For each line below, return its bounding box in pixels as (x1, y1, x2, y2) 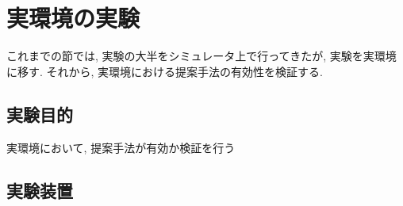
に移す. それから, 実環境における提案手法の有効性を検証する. (6, 63, 323, 79)
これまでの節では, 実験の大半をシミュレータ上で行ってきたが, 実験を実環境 (6, 48, 397, 64)
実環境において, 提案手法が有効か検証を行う (6, 139, 236, 155)
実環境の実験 (6, 2, 140, 34)
